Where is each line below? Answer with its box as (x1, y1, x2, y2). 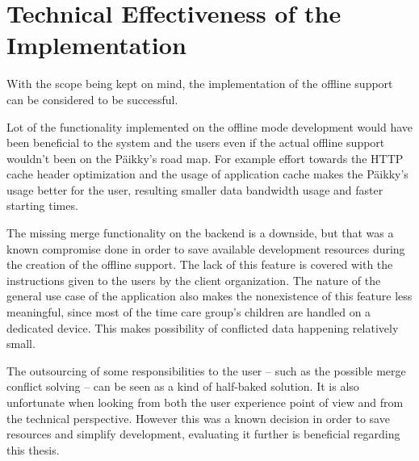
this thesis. (6, 441, 60, 458)
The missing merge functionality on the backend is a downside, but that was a (6, 224, 394, 241)
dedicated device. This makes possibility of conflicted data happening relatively (6, 319, 399, 336)
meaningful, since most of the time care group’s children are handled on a (6, 304, 371, 321)
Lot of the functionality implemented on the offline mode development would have (6, 118, 413, 135)
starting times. (6, 197, 78, 214)
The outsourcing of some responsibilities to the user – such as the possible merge (6, 362, 406, 379)
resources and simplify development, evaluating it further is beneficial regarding (6, 425, 400, 442)
